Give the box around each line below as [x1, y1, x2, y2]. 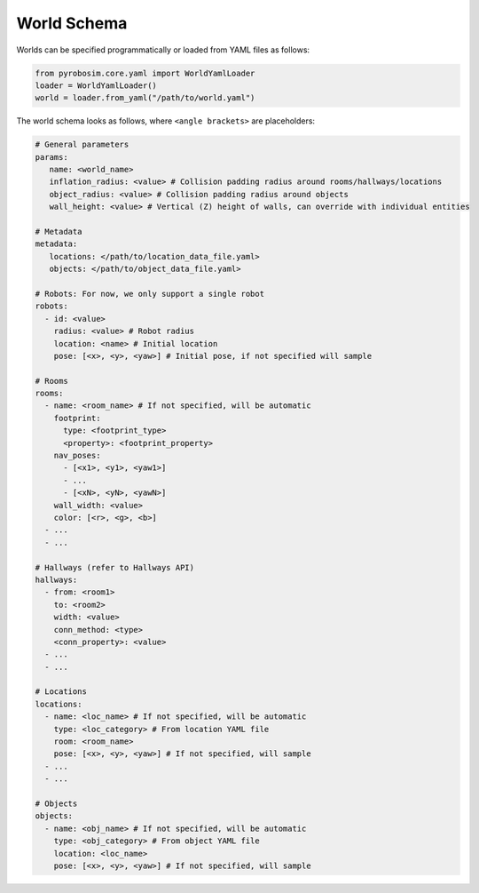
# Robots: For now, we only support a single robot [35, 289, 265, 299]
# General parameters [35, 140, 130, 150]
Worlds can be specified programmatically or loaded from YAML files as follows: [16, 44, 310, 55]
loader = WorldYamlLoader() [35, 80, 157, 91]
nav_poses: [53, 450, 101, 461]
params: [35, 152, 68, 162]
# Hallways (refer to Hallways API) [35, 562, 195, 572]
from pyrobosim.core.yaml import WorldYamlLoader [35, 68, 255, 78]
